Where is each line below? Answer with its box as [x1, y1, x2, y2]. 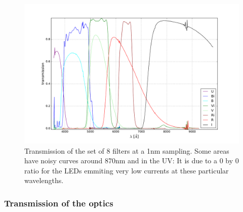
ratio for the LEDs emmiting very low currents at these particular [24, 165, 229, 175]
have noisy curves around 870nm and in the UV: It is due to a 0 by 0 [24, 155, 239, 166]
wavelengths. [24, 175, 64, 186]
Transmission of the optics [4, 196, 113, 209]
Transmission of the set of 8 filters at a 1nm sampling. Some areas [24, 145, 229, 156]
